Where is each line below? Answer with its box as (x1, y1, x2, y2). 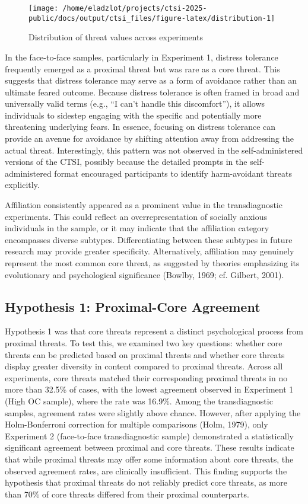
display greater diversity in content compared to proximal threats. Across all (5, 360, 283, 372)
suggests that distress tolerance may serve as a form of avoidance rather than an (5, 74, 297, 87)
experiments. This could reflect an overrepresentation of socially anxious (5, 210, 267, 222)
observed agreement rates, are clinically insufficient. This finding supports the (5, 464, 287, 477)
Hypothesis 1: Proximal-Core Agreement (5, 297, 261, 315)
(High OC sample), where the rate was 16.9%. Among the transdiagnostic (5, 394, 273, 407)
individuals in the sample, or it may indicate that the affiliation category (5, 222, 269, 234)
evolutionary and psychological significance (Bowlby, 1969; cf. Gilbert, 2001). (5, 268, 284, 280)
